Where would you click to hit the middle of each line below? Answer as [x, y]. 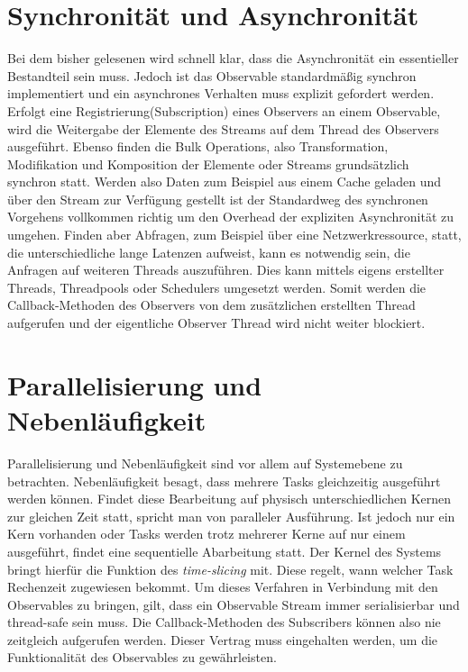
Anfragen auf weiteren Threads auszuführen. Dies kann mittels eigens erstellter [226, 270]
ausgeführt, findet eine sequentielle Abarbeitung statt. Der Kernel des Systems [225, 551]
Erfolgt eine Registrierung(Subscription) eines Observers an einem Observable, [224, 110]
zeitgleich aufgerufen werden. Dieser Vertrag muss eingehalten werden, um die [223, 639]
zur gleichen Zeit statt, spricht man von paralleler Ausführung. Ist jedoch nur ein [231, 516]
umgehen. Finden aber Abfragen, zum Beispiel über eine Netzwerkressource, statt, [234, 235]
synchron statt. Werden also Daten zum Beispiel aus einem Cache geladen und [225, 182]
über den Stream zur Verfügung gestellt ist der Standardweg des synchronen [218, 199]
